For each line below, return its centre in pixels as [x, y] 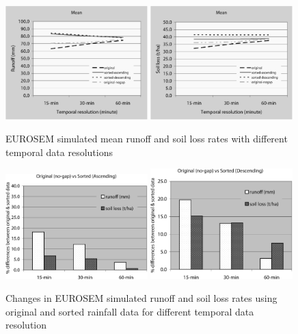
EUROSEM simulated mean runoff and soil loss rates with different [147, 139]
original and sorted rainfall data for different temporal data [130, 311]
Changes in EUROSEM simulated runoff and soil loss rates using [141, 298]
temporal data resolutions [59, 152]
